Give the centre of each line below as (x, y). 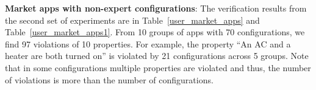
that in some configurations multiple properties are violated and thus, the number (158, 67)
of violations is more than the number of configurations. (109, 79)
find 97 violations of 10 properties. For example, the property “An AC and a (148, 43)
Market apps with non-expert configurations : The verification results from (156, 8)
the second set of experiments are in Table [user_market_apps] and (132, 20)
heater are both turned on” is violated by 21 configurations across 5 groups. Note (157, 56)
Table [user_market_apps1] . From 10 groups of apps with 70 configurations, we (155, 32)
